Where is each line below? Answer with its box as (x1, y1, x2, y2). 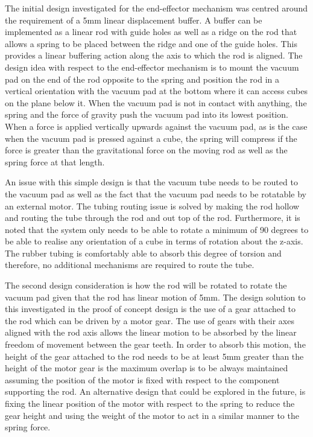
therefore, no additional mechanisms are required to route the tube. (5, 258, 255, 271)
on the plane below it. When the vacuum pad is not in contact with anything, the (5, 96, 307, 109)
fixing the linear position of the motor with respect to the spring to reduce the (5, 397, 295, 409)
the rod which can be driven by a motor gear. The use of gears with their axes (5, 314, 294, 327)
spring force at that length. (5, 155, 105, 168)
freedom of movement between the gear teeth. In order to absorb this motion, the (5, 338, 306, 351)
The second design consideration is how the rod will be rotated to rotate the (5, 279, 287, 292)
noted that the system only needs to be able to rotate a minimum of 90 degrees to (5, 223, 309, 235)
